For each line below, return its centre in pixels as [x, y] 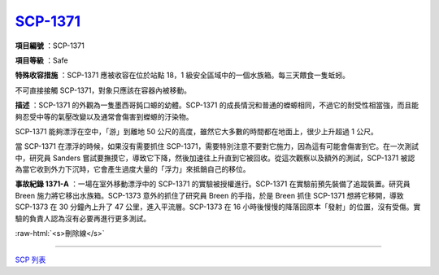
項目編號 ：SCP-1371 [50, 46]
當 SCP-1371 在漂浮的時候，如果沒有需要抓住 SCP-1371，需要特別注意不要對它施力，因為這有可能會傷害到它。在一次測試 [217, 146]
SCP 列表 [30, 260]
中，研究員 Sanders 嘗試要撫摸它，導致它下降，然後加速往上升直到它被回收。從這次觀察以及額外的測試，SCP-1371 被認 [215, 158]
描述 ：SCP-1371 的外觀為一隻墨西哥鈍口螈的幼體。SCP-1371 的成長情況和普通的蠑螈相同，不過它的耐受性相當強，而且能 [217, 105]
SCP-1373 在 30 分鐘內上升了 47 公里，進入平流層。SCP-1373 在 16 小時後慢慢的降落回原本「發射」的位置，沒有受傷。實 [218, 207]
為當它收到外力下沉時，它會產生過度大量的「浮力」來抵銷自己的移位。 [133, 169]
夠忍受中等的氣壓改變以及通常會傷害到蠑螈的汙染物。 [104, 116]
